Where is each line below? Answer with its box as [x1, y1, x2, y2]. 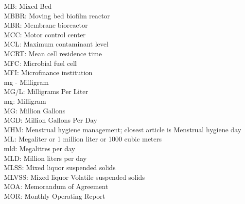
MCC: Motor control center [4, 29, 86, 39]
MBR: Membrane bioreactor [4, 20, 88, 30]
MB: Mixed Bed [4, 1, 52, 11]
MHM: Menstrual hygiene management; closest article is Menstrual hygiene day [4, 124, 242, 134]
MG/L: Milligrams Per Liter [4, 86, 88, 96]
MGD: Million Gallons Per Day [4, 115, 97, 125]
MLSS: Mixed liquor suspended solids [4, 162, 116, 173]
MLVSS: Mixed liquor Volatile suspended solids [4, 172, 145, 182]
